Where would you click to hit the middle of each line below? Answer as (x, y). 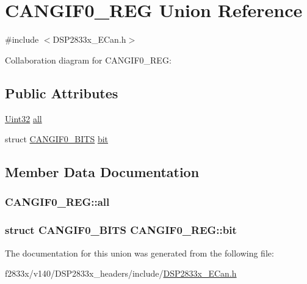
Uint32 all (23, 118)
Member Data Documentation (102, 172)
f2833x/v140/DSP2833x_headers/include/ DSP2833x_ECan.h (121, 273)
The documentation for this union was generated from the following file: (139, 253)
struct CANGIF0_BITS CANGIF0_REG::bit (121, 230)
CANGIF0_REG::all (57, 202)
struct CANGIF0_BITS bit (57, 139)
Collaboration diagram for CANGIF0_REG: (88, 60)
